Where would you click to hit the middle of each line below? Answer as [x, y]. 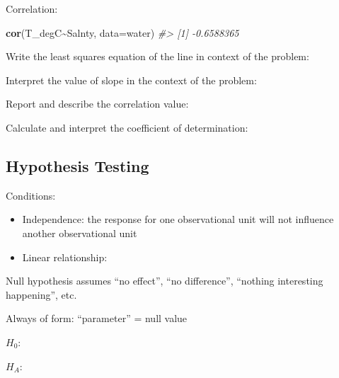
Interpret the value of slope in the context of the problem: [131, 80]
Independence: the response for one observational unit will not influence [178, 219]
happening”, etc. [41, 294]
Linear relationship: [65, 257]
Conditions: [31, 195]
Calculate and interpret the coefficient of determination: [127, 127]
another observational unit [80, 233]
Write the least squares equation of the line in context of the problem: [157, 56]
